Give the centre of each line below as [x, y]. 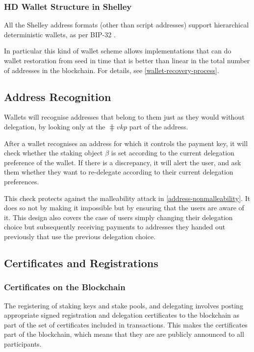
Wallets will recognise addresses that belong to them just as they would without [124, 117]
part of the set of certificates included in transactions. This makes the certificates [126, 324]
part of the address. [159, 126]
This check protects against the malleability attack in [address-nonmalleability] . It [127, 198]
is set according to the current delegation [173, 153]
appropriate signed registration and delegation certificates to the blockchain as [122, 315]
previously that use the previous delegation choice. [80, 236]
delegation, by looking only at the [55, 126]
